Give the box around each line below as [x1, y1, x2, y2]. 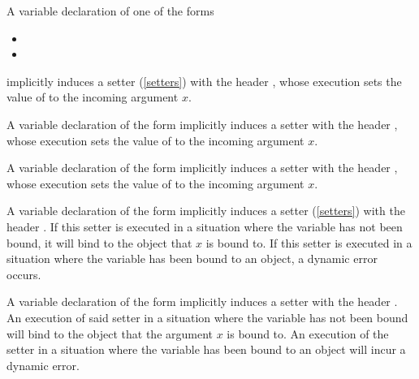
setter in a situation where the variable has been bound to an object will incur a [6, 341, 406, 358]
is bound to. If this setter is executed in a [205, 234, 413, 251]
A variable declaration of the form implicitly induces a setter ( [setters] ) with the [6, 202, 405, 219]
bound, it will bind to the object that [6, 234, 192, 251]
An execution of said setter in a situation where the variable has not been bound [6, 308, 408, 325]
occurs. [6, 265, 41, 282]
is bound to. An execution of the [227, 325, 389, 342]
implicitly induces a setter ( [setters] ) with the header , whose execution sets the [6, 72, 402, 89]
